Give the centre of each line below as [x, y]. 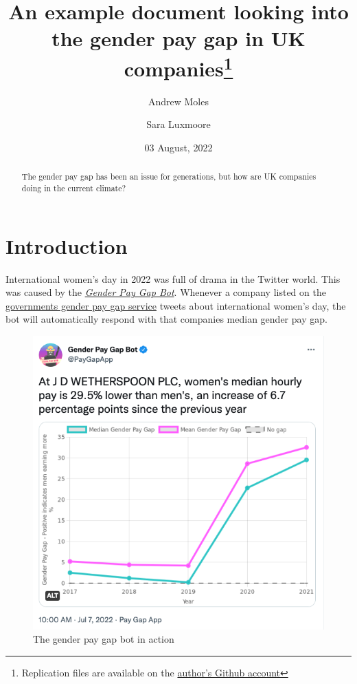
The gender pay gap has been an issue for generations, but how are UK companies [169, 177]
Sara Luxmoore [178, 124]
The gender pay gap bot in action [104, 639]
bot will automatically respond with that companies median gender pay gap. [166, 319]
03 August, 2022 [178, 148]
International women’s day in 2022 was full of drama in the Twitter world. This [173, 278]
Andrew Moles [178, 101]
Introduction [67, 245]
